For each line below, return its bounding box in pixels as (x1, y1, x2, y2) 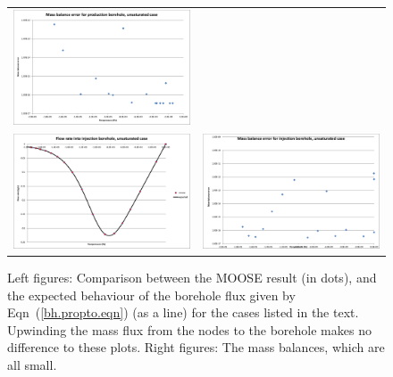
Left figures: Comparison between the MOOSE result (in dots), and (7, 268, 377, 286)
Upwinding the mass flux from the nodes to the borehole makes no (7, 320, 372, 339)
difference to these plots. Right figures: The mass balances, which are (7, 338, 385, 357)
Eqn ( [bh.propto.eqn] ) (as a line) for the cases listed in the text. (7, 303, 359, 322)
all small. (7, 355, 57, 373)
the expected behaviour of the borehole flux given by (7, 285, 296, 304)
